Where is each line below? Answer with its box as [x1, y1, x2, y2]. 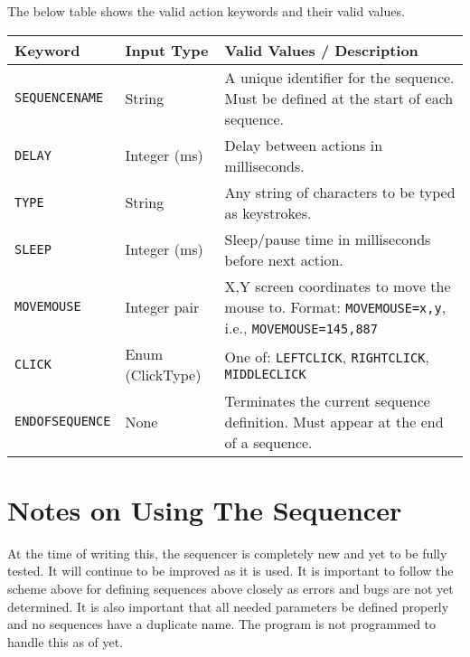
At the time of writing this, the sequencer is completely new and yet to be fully [7, 543, 447, 562]
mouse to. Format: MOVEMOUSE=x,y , [224, 296, 446, 317]
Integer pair [125, 296, 200, 317]
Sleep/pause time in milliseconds [224, 228, 431, 249]
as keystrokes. [224, 202, 312, 223]
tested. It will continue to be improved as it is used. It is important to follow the [7, 561, 454, 580]
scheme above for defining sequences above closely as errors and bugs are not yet [7, 578, 454, 597]
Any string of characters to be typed [224, 181, 456, 202]
